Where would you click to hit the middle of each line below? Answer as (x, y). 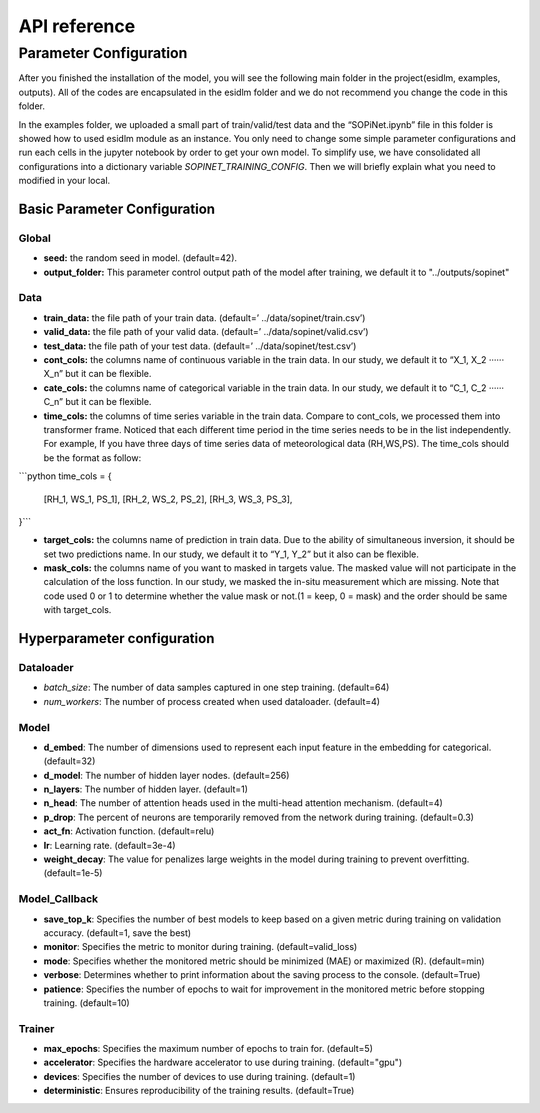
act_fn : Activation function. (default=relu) (129, 831)
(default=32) (69, 761)
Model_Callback (58, 899)
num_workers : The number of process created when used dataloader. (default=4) (211, 701)
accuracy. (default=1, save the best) (117, 932)
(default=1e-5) (73, 873)
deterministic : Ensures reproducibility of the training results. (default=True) (199, 1091)
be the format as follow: (92, 457)
